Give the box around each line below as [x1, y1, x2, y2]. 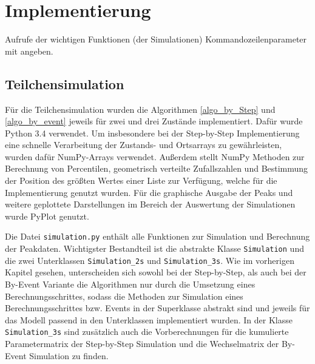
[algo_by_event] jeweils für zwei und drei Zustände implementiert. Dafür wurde [5, 115, 303, 127]
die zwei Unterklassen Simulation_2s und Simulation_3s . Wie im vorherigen [5, 254, 294, 266]
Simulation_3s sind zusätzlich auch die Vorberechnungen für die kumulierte [5, 325, 289, 338]
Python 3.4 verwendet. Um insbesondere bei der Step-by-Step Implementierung [5, 126, 300, 139]
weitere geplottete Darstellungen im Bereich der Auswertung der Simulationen [5, 198, 296, 211]
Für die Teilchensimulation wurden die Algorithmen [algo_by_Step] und [5, 103, 276, 115]
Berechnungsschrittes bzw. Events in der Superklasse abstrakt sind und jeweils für [5, 302, 310, 314]
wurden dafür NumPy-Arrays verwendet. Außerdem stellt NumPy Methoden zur [5, 150, 305, 163]
